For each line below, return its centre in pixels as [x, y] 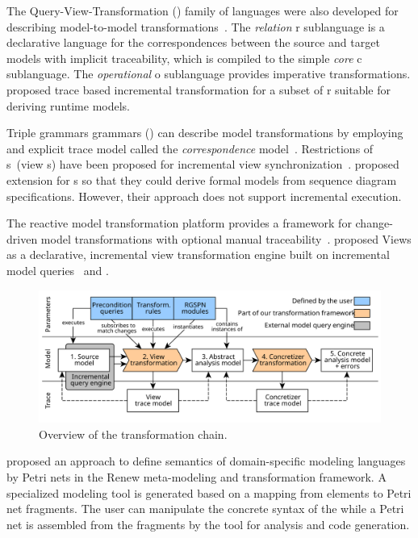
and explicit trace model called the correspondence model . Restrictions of [190, 148]
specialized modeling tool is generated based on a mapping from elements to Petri [209, 492]
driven [22, 238]
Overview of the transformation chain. [133, 434]
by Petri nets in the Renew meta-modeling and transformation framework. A [196, 477]
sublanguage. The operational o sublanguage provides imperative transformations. [209, 74]
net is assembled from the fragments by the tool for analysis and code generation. [208, 524]
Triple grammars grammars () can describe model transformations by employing [205, 133]
